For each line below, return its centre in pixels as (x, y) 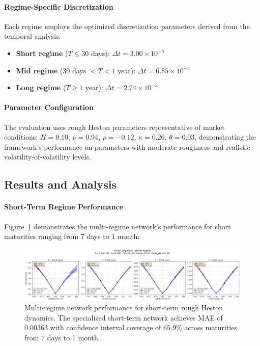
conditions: (21, 137)
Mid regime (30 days (51, 70)
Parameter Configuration (49, 107)
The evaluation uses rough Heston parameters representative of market (114, 127)
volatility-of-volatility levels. (48, 157)
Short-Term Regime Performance (64, 207)
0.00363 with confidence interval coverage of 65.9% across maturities (131, 327)
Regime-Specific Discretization (59, 6)
